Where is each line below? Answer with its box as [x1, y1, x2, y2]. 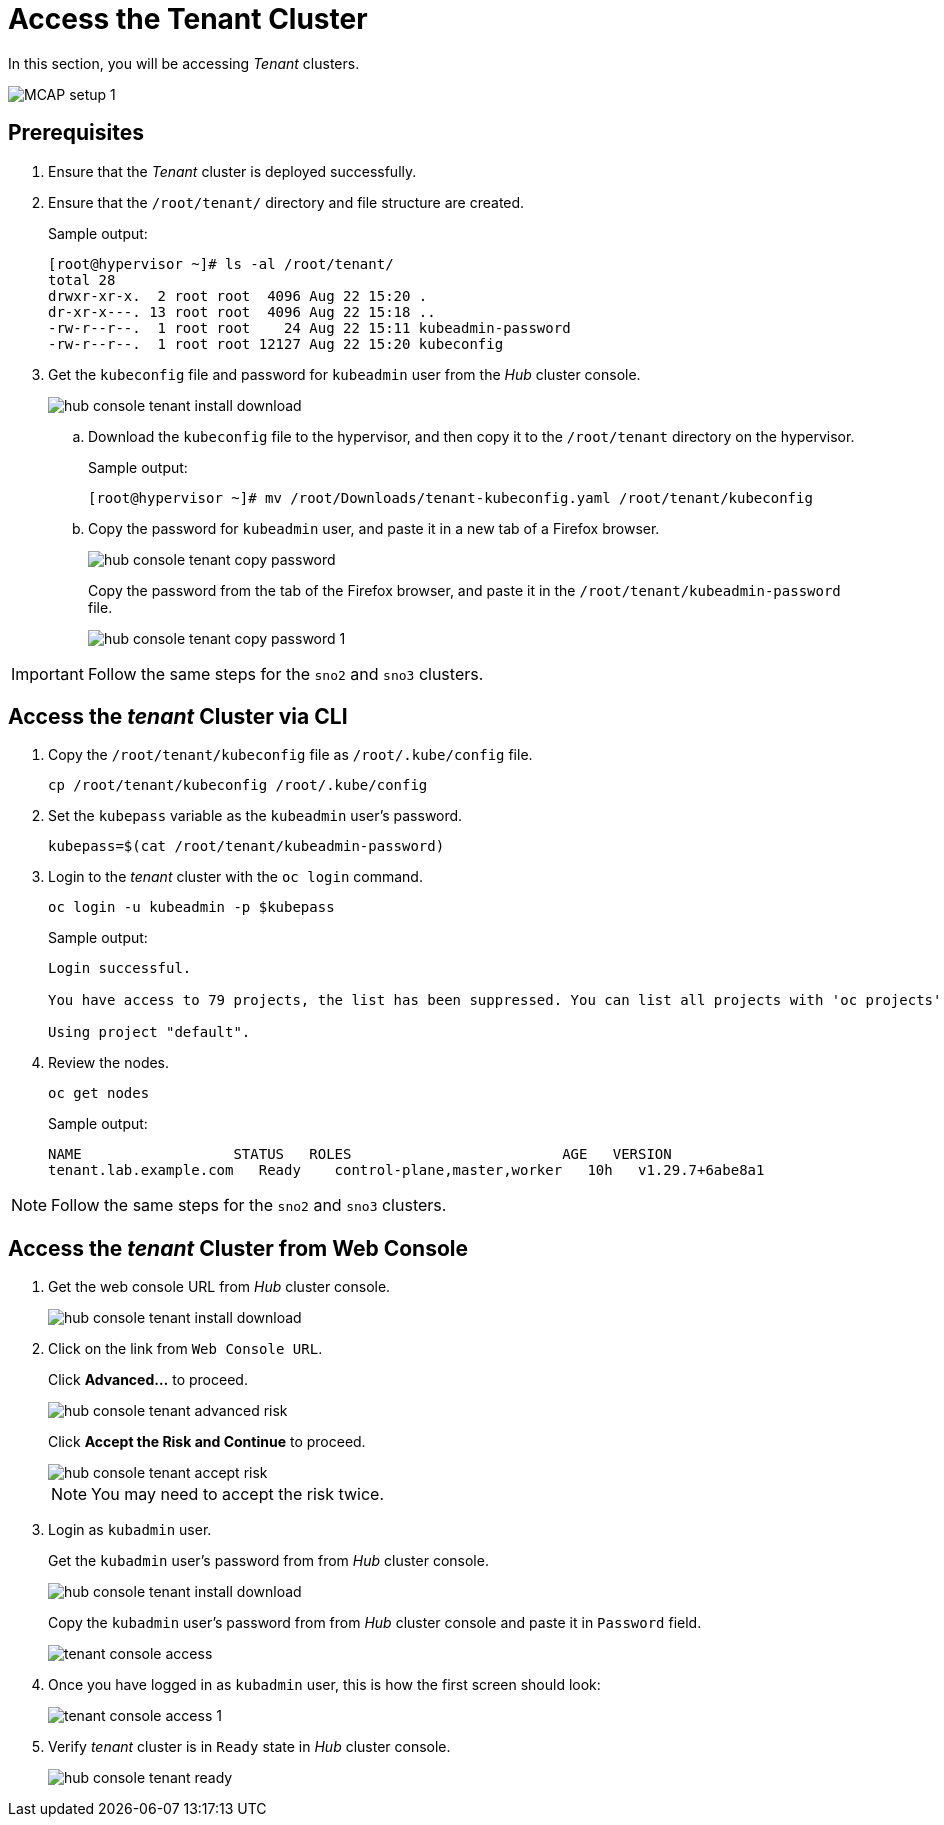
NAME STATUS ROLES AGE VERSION [48, 1146, 672, 1163]
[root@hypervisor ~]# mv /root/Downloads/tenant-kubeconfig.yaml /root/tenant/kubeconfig [88, 489, 813, 506]
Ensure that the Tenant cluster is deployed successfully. [48, 162, 417, 180]
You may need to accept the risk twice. [91, 1484, 385, 1505]
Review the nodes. [48, 1054, 170, 1072]
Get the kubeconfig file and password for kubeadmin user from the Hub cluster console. [48, 365, 641, 383]
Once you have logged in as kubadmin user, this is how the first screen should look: [48, 1676, 601, 1694]
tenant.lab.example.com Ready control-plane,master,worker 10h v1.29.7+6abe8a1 [48, 1162, 765, 1179]
